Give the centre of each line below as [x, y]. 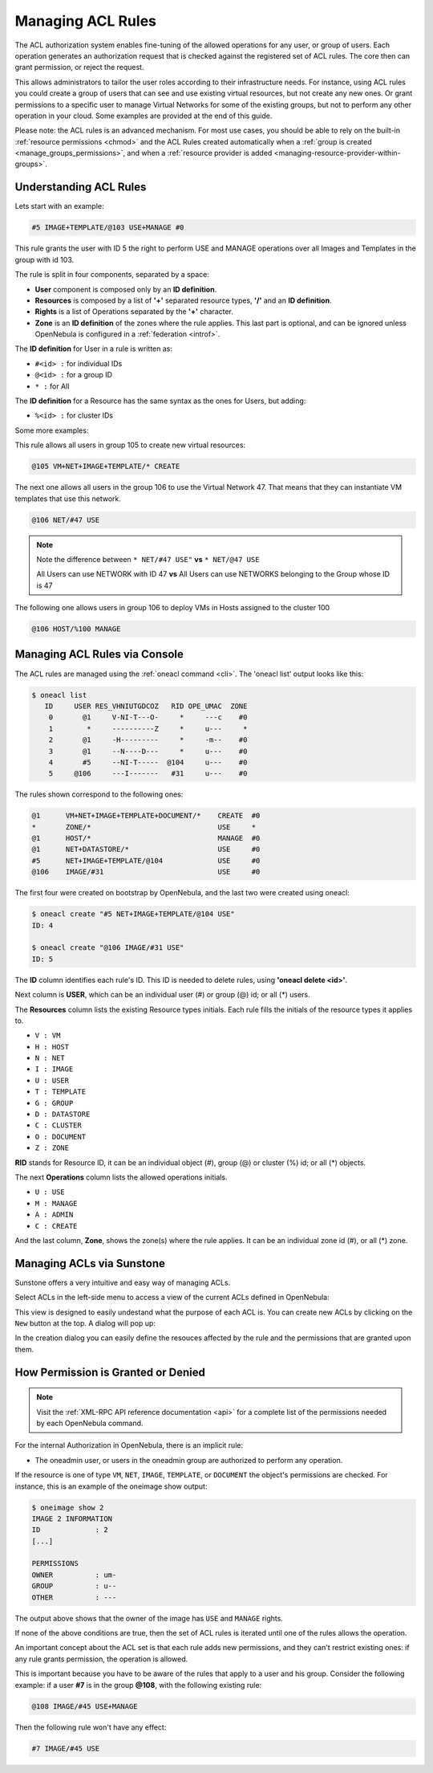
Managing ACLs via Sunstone [90, 1264]
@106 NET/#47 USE [66, 520]
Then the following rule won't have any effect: [91, 1727]
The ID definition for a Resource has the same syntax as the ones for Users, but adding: [160, 401]
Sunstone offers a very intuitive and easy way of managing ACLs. [123, 1282]
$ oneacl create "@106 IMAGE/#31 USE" [108, 948]
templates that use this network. [68, 499]
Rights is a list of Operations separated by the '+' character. [134, 312]
